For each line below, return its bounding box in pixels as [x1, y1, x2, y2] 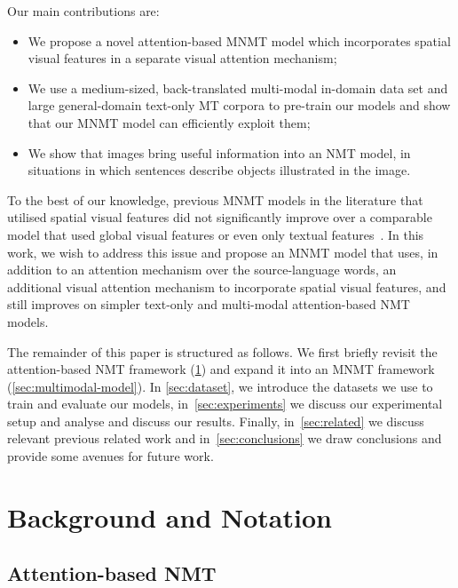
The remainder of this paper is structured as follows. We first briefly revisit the [7, 342, 438, 361]
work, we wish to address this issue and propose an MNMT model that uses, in [7, 242, 438, 261]
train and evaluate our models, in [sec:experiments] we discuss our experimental [7, 394, 443, 413]
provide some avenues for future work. [7, 447, 214, 465]
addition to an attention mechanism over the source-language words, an [7, 260, 397, 279]
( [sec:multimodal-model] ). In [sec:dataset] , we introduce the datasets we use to [7, 377, 433, 395]
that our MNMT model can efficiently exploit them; [28, 113, 311, 131]
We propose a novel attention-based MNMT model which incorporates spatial [28, 31, 451, 50]
